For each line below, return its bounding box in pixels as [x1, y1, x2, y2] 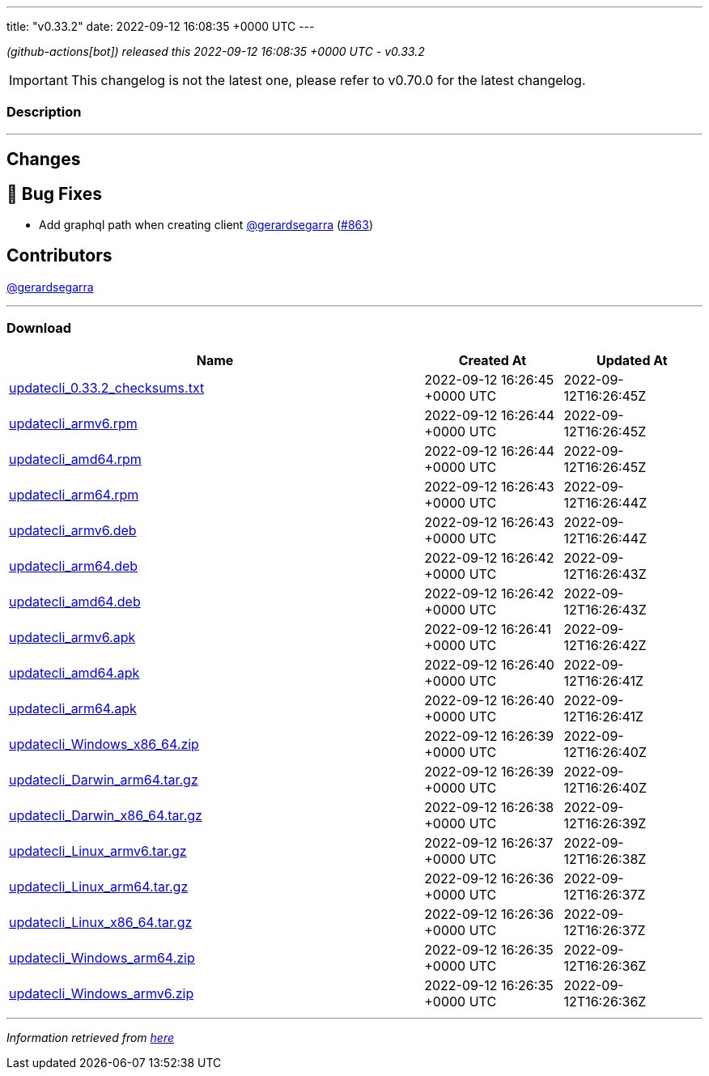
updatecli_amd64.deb [9, 593, 141, 610]
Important [9, 72, 68, 88]
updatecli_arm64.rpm [9, 486, 139, 503]
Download [6, 320, 72, 337]
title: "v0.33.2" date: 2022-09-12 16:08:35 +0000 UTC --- [6, 19, 315, 33]
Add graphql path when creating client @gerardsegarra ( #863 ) [39, 218, 374, 232]
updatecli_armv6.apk [9, 628, 136, 645]
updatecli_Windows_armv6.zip [9, 985, 194, 1002]
